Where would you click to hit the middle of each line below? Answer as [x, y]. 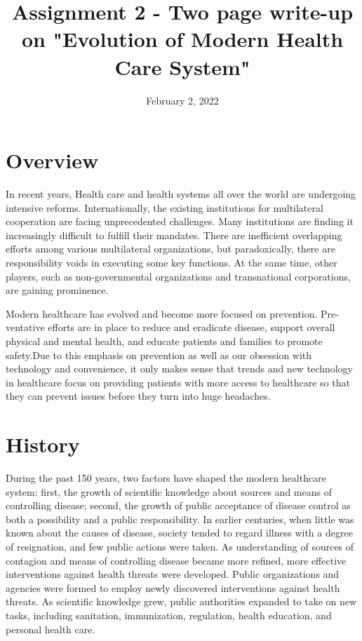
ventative [25, 327]
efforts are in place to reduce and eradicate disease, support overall [192, 327]
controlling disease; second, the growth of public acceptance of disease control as [178, 505]
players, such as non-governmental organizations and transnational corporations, [178, 276]
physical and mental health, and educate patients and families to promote [164, 340]
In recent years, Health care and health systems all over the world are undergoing [181, 194]
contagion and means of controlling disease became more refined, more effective [176, 560]
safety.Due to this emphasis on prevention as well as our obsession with [159, 355]
